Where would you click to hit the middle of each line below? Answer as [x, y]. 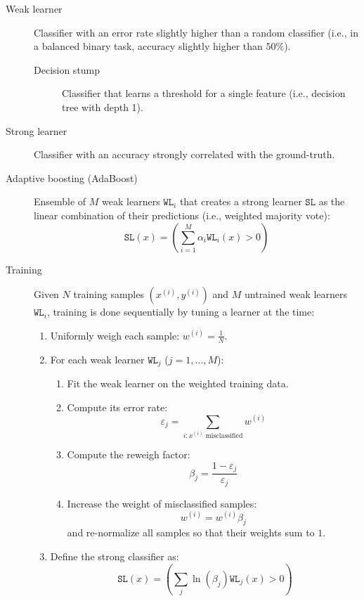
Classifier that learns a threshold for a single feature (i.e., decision [204, 93]
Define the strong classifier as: [115, 556]
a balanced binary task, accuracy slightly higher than [148, 46]
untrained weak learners [296, 294]
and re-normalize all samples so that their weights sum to [191, 532]
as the [332, 201]
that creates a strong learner [241, 201]
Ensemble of [60, 201]
